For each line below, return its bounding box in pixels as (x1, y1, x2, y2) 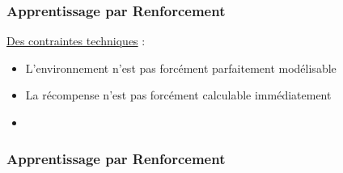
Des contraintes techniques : (6, 32, 146, 49)
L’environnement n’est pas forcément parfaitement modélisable (25, 59, 337, 76)
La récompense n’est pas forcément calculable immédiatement (25, 86, 332, 103)
